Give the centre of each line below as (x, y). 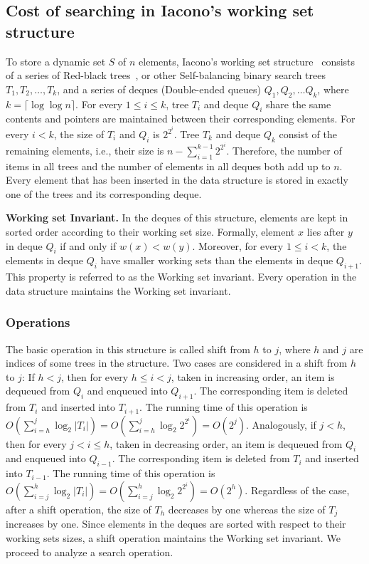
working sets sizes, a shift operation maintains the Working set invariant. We (173, 537)
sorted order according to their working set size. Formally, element (150, 232)
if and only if (88, 245)
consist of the (308, 134)
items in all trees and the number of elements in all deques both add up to (168, 166)
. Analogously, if (281, 424)
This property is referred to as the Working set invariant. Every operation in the (181, 277)
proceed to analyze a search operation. (90, 552)
